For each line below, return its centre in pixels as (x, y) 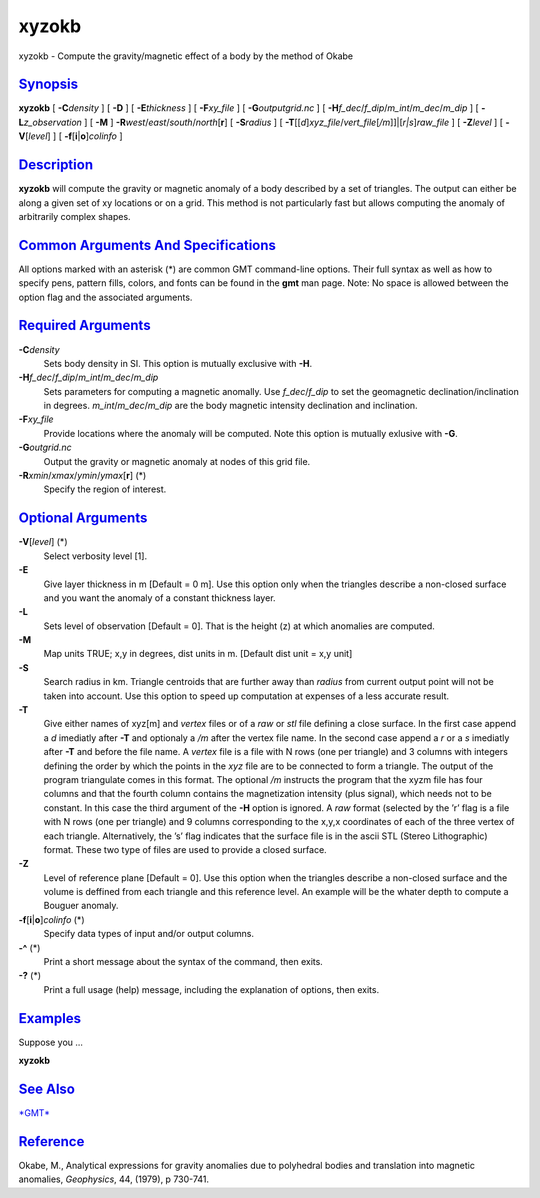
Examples (50, 1018)
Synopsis (48, 84)
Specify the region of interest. (105, 489)
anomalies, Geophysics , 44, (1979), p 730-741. (114, 1179)
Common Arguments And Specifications (147, 245)
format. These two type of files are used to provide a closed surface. (185, 849)
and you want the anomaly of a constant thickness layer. (159, 597)
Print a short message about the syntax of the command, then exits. (183, 962)
